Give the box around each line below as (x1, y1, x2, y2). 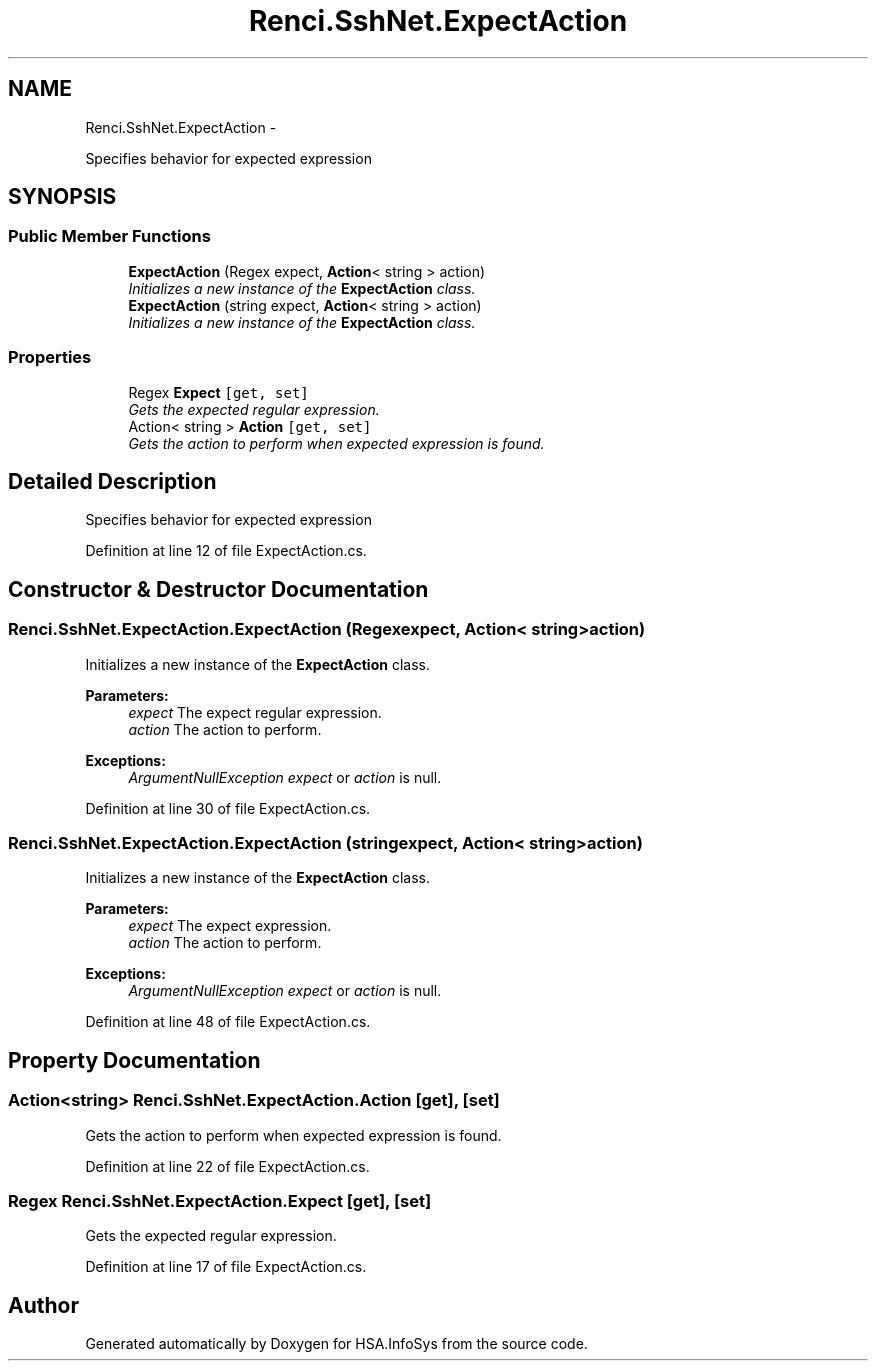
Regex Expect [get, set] (128, 383, 309, 401)
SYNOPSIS (8, 184, 117, 210)
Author (8, 1292, 79, 1318)
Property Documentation (8, 1047, 261, 1073)
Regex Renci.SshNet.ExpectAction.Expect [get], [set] (8, 1190, 432, 1211)
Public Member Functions (8, 226, 211, 247)
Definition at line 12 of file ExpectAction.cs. (85, 542, 367, 560)
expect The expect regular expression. (128, 703, 382, 721)
